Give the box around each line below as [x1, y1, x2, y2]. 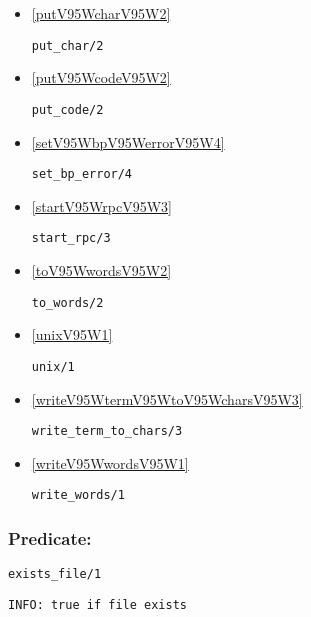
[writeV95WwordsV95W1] [31, 452, 189, 473]
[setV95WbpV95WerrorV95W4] [31, 131, 225, 152]
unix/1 [31, 359, 75, 374]
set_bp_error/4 [31, 167, 133, 182]
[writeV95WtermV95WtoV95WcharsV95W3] [31, 388, 303, 409]
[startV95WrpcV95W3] [31, 195, 172, 216]
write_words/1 [31, 488, 125, 503]
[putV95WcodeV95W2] [31, 67, 171, 88]
